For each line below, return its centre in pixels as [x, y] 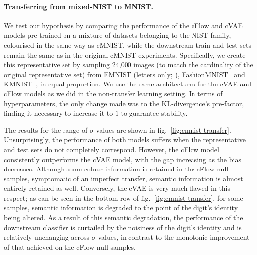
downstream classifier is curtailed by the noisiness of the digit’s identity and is [123, 227]
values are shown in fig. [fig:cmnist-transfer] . [163, 129]
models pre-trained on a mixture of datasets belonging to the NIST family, [118, 35]
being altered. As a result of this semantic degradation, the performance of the [124, 217]
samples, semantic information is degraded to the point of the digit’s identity [121, 208]
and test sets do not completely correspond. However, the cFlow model [112, 149]
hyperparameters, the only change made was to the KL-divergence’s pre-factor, [124, 103]
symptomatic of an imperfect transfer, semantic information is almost [137, 178]
